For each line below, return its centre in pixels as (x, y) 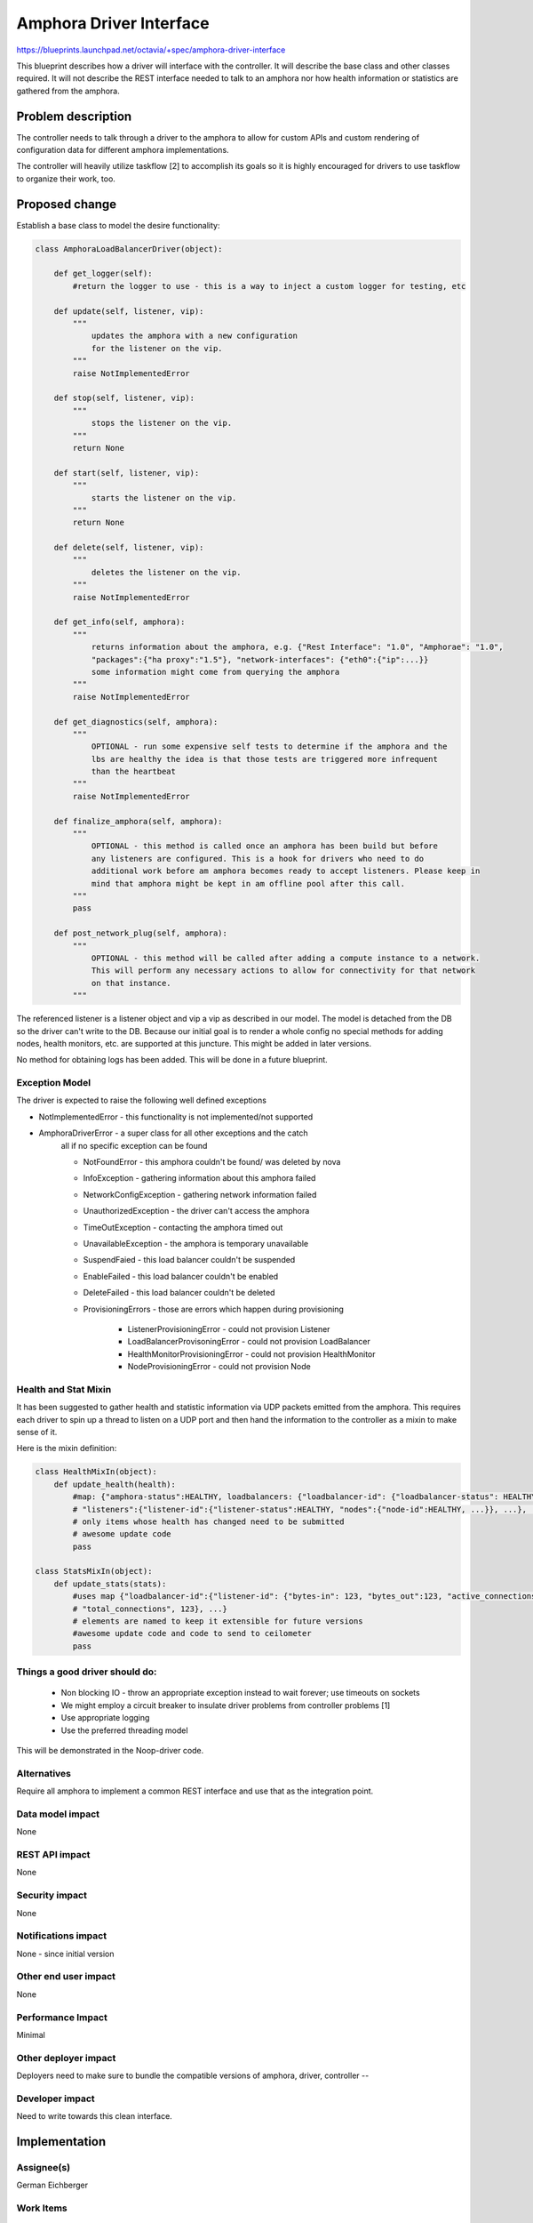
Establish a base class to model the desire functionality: (118, 225)
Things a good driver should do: (87, 1672)
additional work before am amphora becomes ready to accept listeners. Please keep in (286, 871)
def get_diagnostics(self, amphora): (136, 722)
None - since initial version (65, 1954)
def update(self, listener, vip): (129, 311)
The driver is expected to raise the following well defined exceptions (141, 1100)
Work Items (42, 2208)
